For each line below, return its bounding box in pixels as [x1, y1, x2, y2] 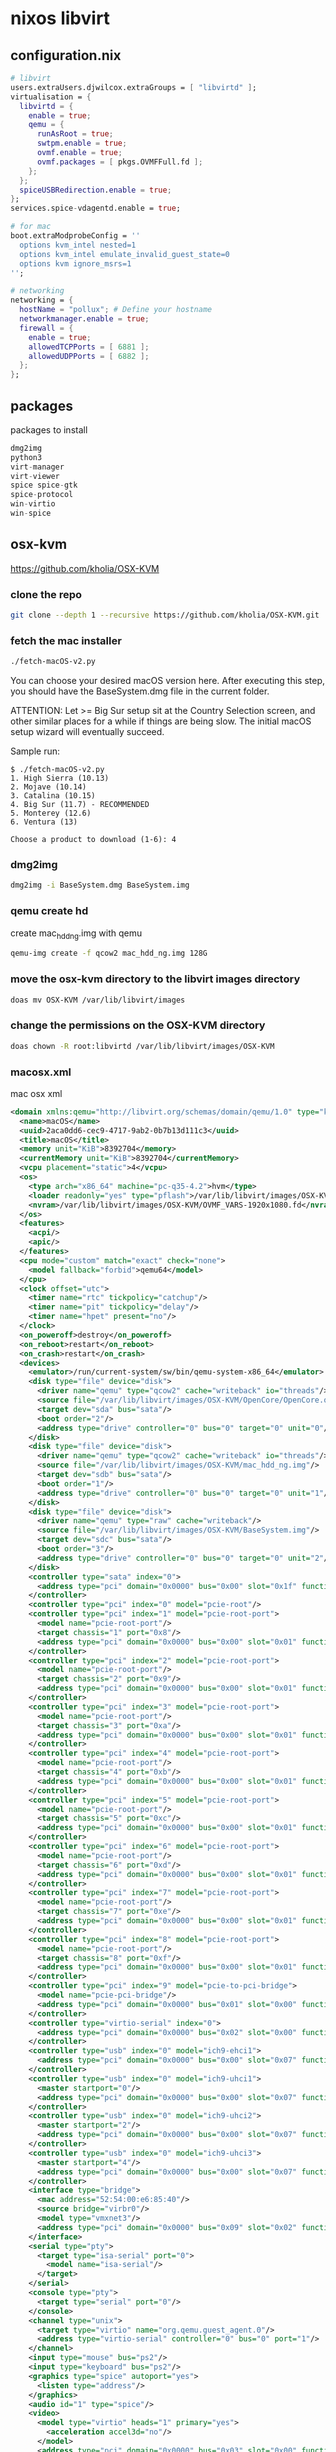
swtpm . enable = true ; [36, 138, 128, 149]
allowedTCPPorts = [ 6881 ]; [28, 342, 150, 352]
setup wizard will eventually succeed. [10, 726, 165, 738]
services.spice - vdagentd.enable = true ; [10, 203, 182, 214]
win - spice [10, 508, 52, 519]
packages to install [10, 423, 88, 436]
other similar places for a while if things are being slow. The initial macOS [10, 715, 312, 727]
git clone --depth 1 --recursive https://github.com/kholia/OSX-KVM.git [10, 610, 320, 621]
